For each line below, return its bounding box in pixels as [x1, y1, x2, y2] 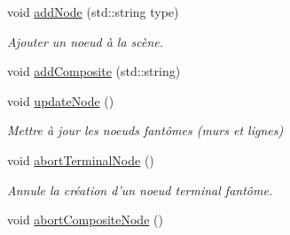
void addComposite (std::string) [7, 62, 181, 80]
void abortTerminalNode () [7, 150, 154, 169]
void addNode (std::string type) [7, 3, 179, 20]
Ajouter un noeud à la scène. [7, 32, 164, 50]
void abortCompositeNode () [7, 210, 163, 229]
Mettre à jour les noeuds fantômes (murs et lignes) [7, 121, 284, 140]
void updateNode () [7, 91, 114, 110]
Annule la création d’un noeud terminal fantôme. [7, 180, 273, 199]
